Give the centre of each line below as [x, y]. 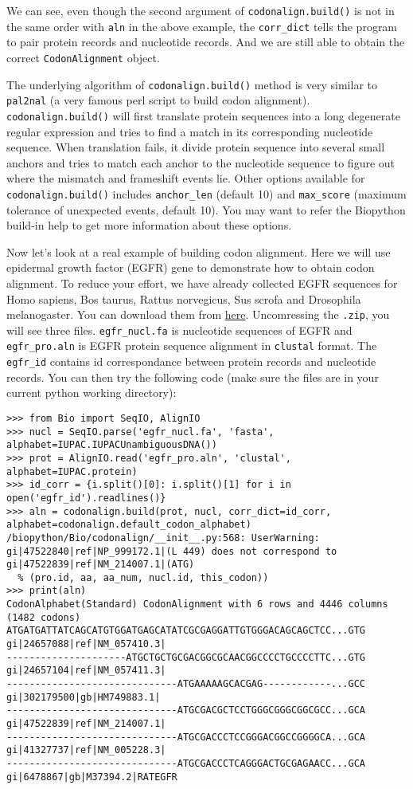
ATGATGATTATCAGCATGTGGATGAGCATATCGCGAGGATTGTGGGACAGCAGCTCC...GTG [186, 631]
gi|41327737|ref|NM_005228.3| [86, 750]
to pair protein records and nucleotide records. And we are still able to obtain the [206, 42]
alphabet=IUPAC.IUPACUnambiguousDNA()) [112, 445]
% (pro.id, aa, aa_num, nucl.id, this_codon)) [143, 577]
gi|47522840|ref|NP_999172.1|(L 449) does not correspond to [172, 551]
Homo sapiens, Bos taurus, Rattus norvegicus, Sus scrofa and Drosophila [184, 298]
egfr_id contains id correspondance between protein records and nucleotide [191, 361]
